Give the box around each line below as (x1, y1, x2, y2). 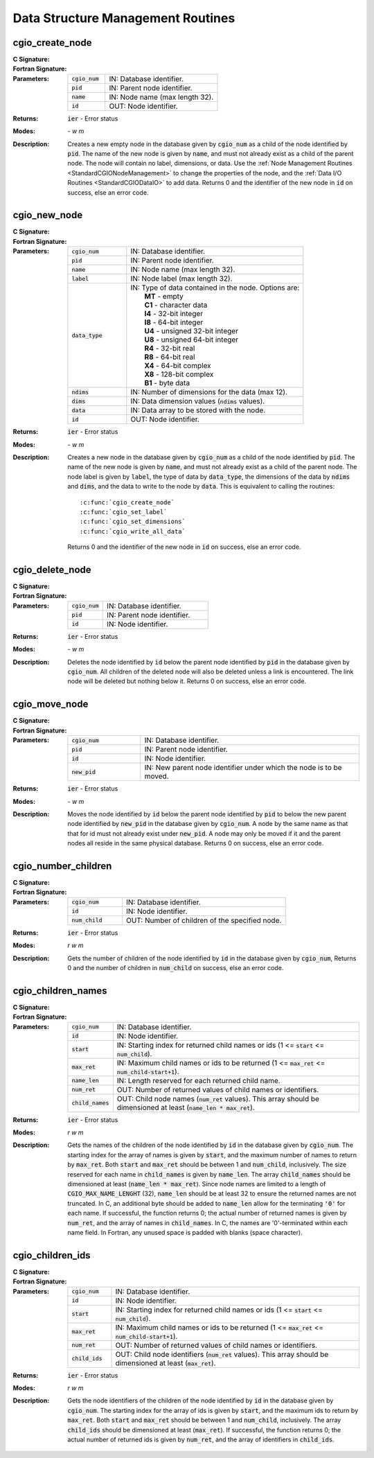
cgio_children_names (12, 985, 107, 996)
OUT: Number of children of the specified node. (125, 915, 282, 925)
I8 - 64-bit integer (144, 317, 204, 327)
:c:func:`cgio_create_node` (80, 498, 175, 506)
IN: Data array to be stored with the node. (130, 405, 266, 415)
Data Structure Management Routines (12, 10, 235, 26)
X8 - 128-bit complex (144, 369, 214, 379)
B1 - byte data (144, 378, 190, 388)
